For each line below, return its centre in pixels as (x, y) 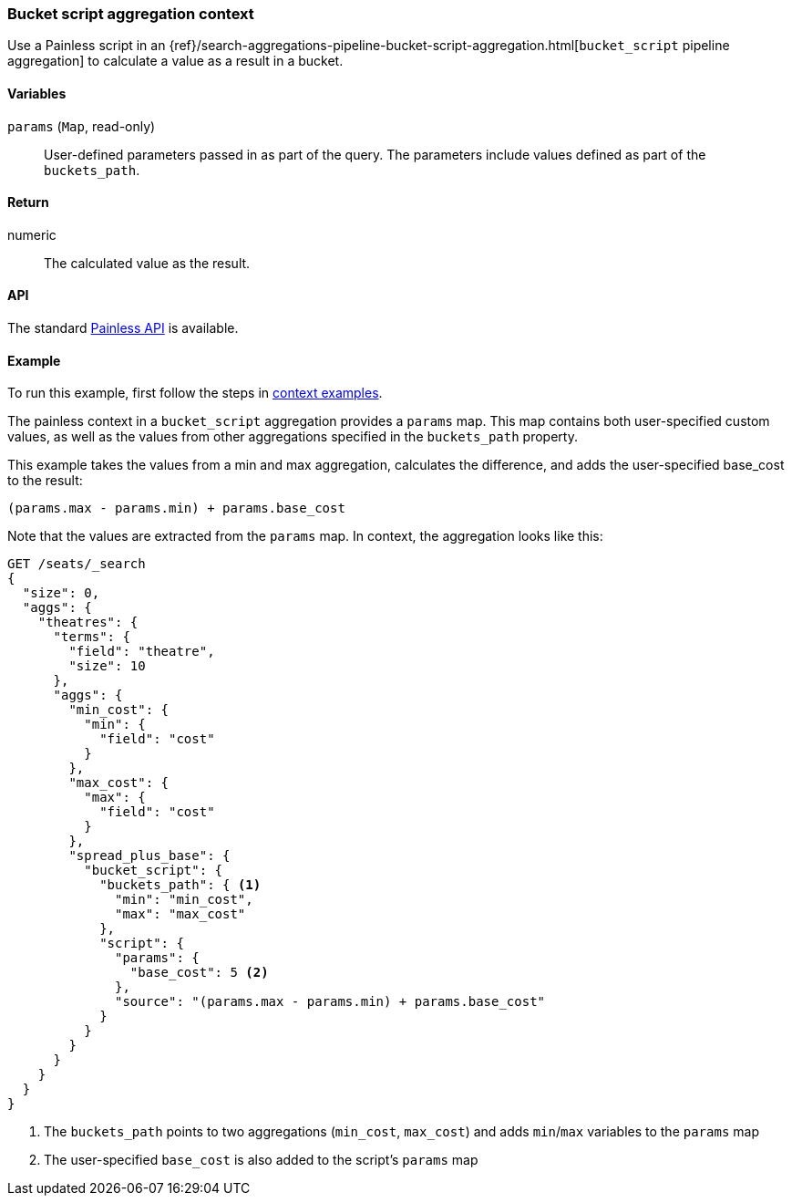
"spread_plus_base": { (149, 856)
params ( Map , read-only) (82, 126)
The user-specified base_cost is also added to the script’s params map (261, 1160)
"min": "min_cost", (184, 900)
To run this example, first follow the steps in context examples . (195, 393)
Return (28, 202)
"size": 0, (61, 593)
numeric (32, 234)
